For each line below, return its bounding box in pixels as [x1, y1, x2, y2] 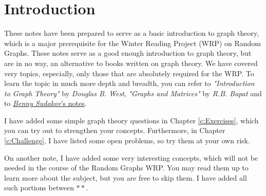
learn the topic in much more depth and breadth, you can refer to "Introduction [4, 78, 255, 89]
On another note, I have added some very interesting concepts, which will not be [4, 152, 258, 163]
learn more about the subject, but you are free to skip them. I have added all [4, 172, 247, 183]
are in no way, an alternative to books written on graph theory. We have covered [4, 57, 258, 68]
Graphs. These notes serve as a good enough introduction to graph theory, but [4, 48, 252, 58]
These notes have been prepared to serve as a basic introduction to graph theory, [4, 28, 259, 38]
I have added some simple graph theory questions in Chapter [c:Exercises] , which [4, 115, 259, 125]
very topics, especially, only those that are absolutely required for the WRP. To [4, 68, 254, 78]
